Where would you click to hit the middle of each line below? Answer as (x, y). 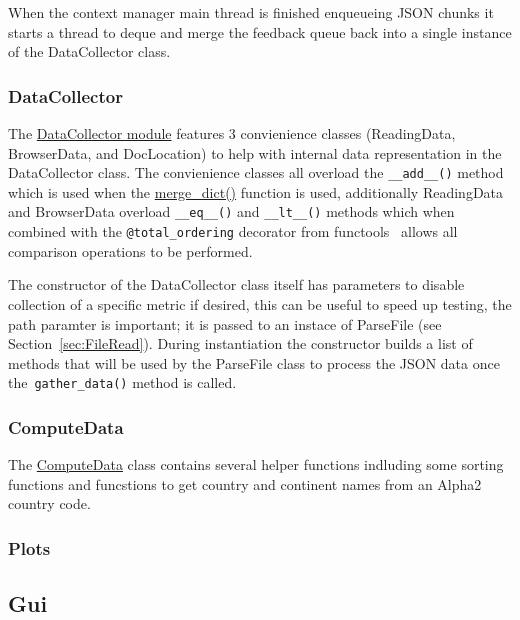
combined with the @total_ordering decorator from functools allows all (233, 231)
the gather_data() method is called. (122, 382)
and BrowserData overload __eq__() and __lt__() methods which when (231, 211)
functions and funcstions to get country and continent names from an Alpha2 (245, 483)
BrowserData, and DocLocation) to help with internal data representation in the (255, 152)
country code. (49, 503)
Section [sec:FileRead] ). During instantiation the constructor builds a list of (240, 343)
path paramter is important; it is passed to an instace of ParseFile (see (225, 323)
